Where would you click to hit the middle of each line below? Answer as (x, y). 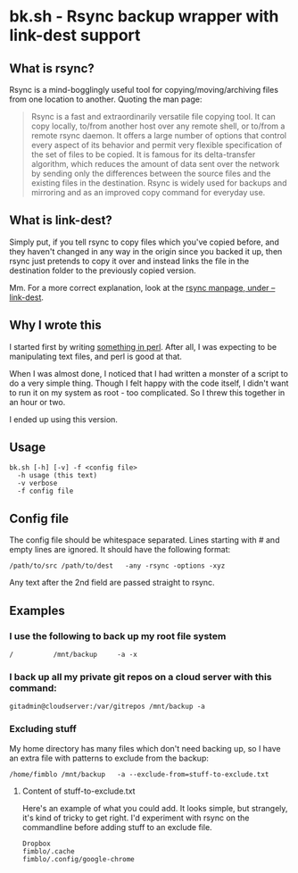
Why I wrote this (55, 325)
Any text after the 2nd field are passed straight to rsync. (112, 583)
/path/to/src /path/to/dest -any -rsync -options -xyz (117, 566)
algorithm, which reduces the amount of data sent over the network (155, 164)
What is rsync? (52, 68)
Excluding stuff (43, 729)
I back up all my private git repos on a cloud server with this (141, 677)
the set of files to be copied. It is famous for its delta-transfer (143, 154)
